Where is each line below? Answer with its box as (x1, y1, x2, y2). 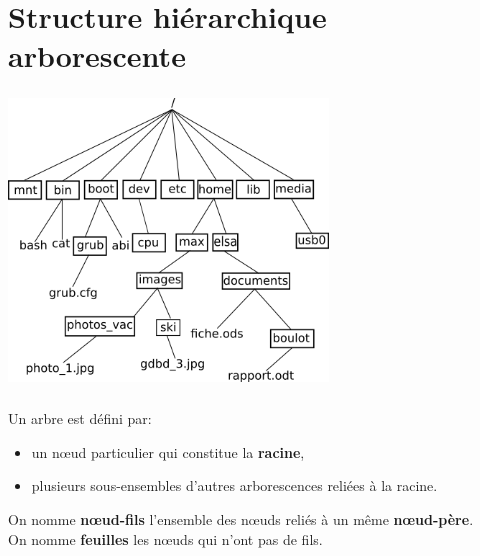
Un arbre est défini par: (8, 408, 152, 429)
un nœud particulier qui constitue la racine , (31, 441, 305, 462)
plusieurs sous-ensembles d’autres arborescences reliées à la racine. (31, 475, 438, 496)
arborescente (8, 35, 186, 76)
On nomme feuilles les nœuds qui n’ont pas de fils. (8, 528, 323, 549)
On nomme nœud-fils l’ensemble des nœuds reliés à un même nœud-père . (8, 508, 474, 529)
